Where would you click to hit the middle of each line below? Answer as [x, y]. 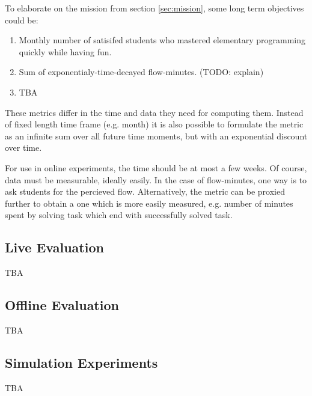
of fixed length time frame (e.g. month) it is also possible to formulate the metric [154, 124]
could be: [22, 20]
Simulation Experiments [81, 362]
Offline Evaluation [62, 305]
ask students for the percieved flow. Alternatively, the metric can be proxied [145, 191]
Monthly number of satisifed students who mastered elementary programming [162, 40]
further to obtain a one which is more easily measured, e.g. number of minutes [149, 203]
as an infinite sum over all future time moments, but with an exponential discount [156, 136]
